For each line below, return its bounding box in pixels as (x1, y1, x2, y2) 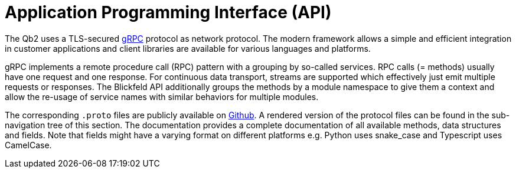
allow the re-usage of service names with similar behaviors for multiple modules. (5, 91, 319, 102)
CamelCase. (5, 139, 52, 150)
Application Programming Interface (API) (5, 2, 332, 22)
